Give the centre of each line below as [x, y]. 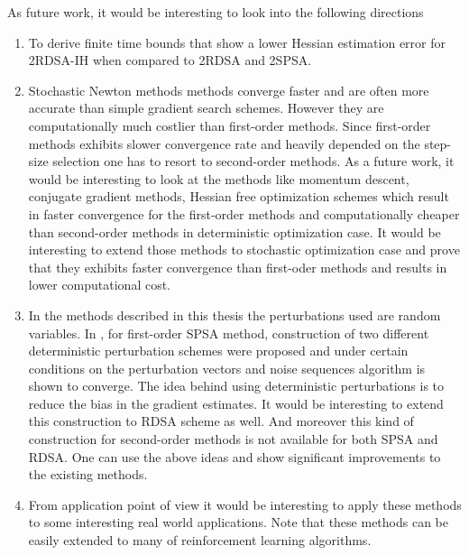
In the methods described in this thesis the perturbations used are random [234, 314]
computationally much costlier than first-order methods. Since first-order [230, 125]
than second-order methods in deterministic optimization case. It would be [234, 231]
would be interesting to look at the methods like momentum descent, [219, 178]
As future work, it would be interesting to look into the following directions [216, 12]
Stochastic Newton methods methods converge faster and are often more [229, 90]
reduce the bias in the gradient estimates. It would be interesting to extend [236, 403]
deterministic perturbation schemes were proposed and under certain [218, 351]
